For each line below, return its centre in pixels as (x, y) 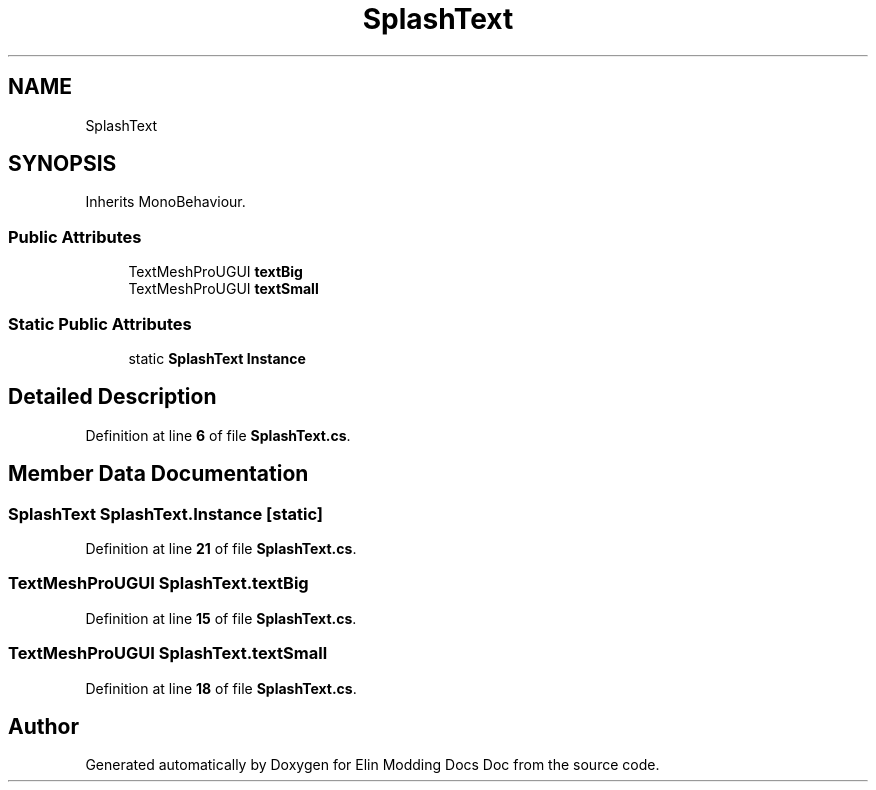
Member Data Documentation (158, 474)
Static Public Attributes (100, 323)
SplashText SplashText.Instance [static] (166, 513)
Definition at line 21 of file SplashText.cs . (221, 548)
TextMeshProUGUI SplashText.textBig (158, 583)
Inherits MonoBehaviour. (165, 202)
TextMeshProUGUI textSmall (223, 289)
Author (43, 726)
